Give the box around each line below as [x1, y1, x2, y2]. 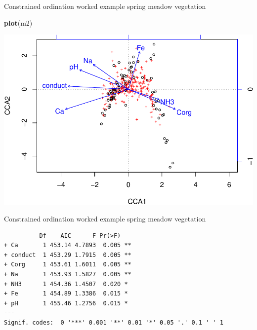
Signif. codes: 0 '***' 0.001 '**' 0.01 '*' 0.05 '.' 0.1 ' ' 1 [4, 319, 223, 326]
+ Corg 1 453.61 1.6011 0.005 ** [4, 261, 131, 268]
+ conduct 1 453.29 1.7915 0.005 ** [4, 251, 131, 258]
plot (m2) [4, 17, 33, 28]
